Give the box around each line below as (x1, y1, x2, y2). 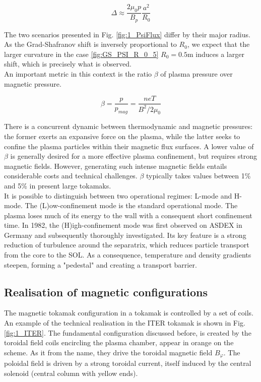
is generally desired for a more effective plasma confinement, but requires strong (10, 151, 257, 161)
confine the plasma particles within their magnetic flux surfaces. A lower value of (4, 141, 254, 151)
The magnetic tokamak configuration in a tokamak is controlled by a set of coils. (4, 307, 253, 318)
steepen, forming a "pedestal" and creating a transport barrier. (4, 259, 197, 270)
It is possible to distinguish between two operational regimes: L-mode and (4, 190, 232, 201)
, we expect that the (187, 39, 250, 49)
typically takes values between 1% (146, 170, 251, 181)
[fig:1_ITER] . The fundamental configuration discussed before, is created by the (4, 327, 251, 338)
